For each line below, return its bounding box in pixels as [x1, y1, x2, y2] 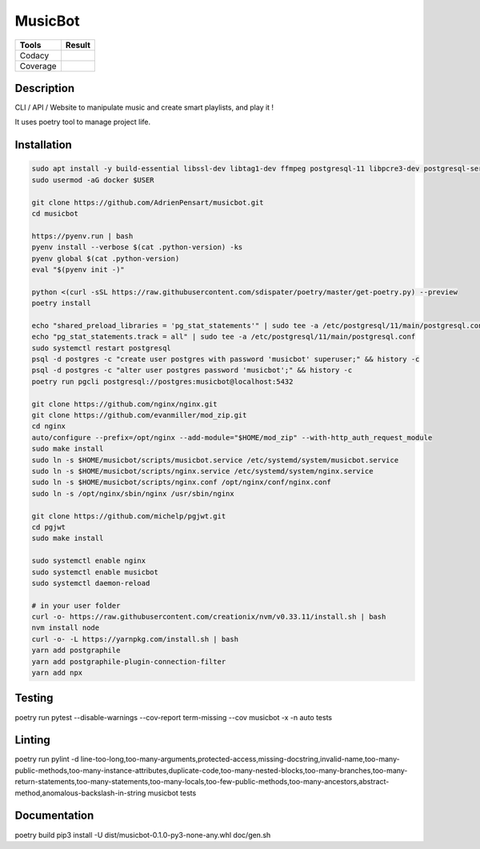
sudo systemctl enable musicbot [31, 567, 159, 576]
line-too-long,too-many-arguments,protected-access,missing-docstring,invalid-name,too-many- [80, 755, 400, 764]
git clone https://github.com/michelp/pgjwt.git [31, 511, 226, 520]
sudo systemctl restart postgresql [31, 343, 171, 352]
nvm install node [31, 623, 100, 632]
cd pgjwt [31, 523, 66, 531]
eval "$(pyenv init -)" [31, 265, 126, 274]
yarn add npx [31, 668, 83, 678]
